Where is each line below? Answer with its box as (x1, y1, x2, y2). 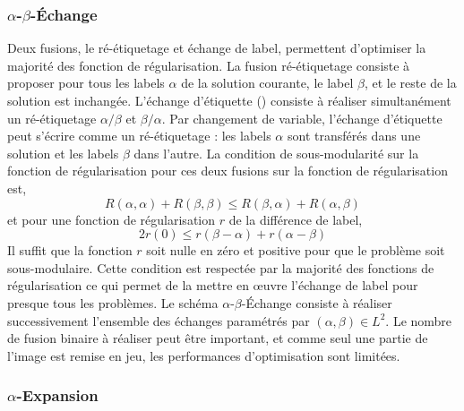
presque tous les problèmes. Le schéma (7, 293, 219, 312)
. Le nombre (385, 311, 452, 330)
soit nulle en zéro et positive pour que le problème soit (146, 241, 445, 260)
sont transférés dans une (287, 126, 421, 145)
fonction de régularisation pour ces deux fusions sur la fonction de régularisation (7, 161, 448, 180)
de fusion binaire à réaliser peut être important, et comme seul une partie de (7, 329, 428, 347)
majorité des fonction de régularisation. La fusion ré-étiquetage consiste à (7, 56, 410, 74)
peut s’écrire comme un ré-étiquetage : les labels (7, 126, 271, 145)
